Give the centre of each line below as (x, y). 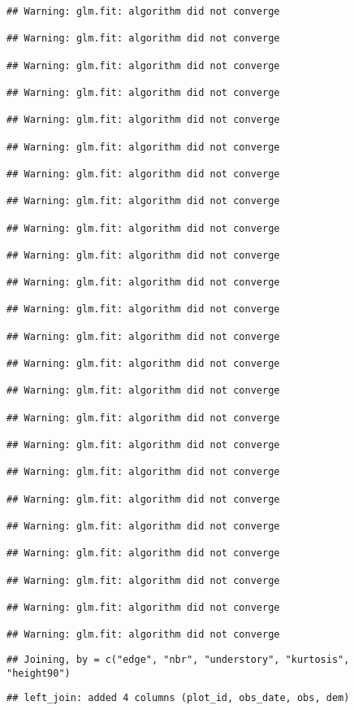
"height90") (39, 673)
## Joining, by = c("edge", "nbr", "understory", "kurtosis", (178, 659)
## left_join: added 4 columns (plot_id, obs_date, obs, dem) (178, 698)
